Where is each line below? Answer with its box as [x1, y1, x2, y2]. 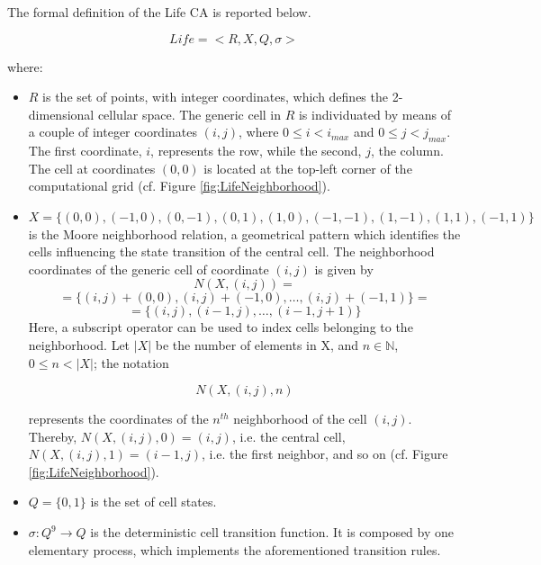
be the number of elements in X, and [155, 335, 359, 354]
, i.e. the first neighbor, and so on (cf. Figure [202, 444, 448, 463]
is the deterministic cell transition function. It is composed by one [90, 523, 455, 542]
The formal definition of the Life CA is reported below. [7, 3, 311, 21]
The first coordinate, [28, 141, 142, 160]
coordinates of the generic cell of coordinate [28, 259, 269, 278]
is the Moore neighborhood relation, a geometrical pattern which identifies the [28, 224, 461, 243]
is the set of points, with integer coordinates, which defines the [42, 87, 388, 106]
